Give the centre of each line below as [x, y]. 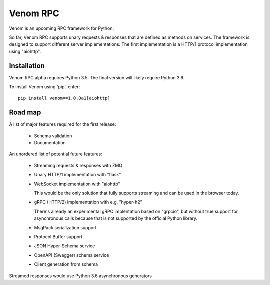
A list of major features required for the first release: [63, 124]
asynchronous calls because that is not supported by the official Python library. [116, 218]
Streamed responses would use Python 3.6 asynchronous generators [81, 276]
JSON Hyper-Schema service [65, 246]
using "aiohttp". [25, 51]
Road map [25, 112]
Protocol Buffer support [58, 237]
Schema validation [53, 136]
